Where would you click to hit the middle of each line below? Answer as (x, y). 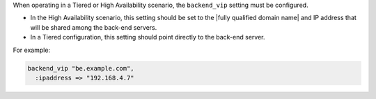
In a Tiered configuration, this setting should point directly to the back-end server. (148, 37)
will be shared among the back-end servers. (94, 27)
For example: (32, 50)
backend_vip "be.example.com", (81, 68)
